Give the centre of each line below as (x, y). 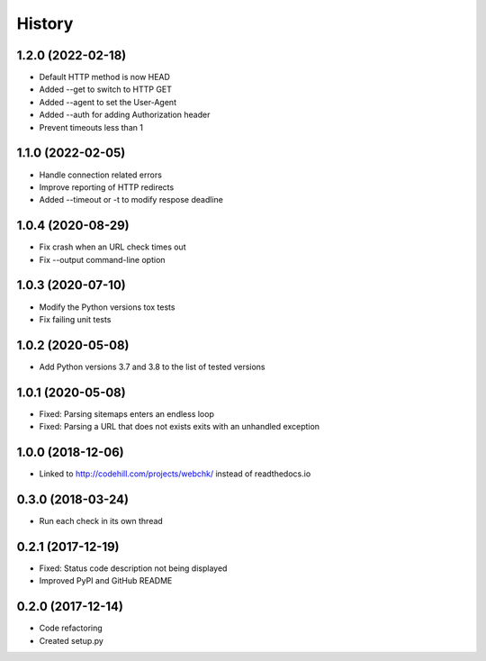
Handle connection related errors (100, 175)
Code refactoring (71, 628)
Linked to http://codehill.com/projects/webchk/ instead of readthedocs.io (175, 474)
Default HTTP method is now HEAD (105, 77)
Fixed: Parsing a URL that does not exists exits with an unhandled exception (179, 427)
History (45, 23)
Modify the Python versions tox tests (107, 307)
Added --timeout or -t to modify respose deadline (131, 200)
